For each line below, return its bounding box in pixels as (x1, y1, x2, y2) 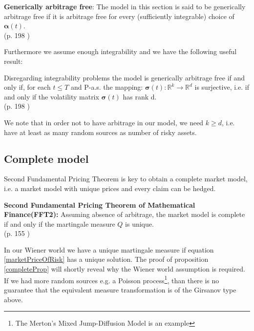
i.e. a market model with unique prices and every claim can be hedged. (4, 183, 216, 193)
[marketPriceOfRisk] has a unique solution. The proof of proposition (4, 254, 209, 264)
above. (4, 294, 23, 304)
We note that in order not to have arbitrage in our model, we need (4, 117, 204, 127)
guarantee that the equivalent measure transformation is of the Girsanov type (4, 284, 236, 294)
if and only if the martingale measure (4, 218, 115, 229)
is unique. (125, 218, 154, 229)
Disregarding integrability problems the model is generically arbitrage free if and (4, 72, 245, 82)
